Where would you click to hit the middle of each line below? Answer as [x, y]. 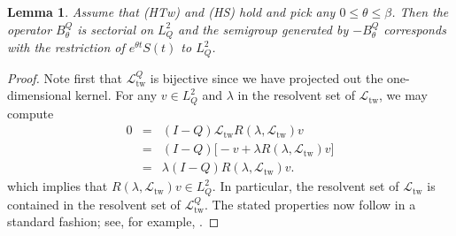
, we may [403, 95]
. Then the [420, 11]
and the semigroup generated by [263, 29]
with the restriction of [66, 47]
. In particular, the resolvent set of [305, 186]
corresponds [415, 29]
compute [31, 113]
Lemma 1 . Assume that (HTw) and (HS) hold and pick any [171, 11]
